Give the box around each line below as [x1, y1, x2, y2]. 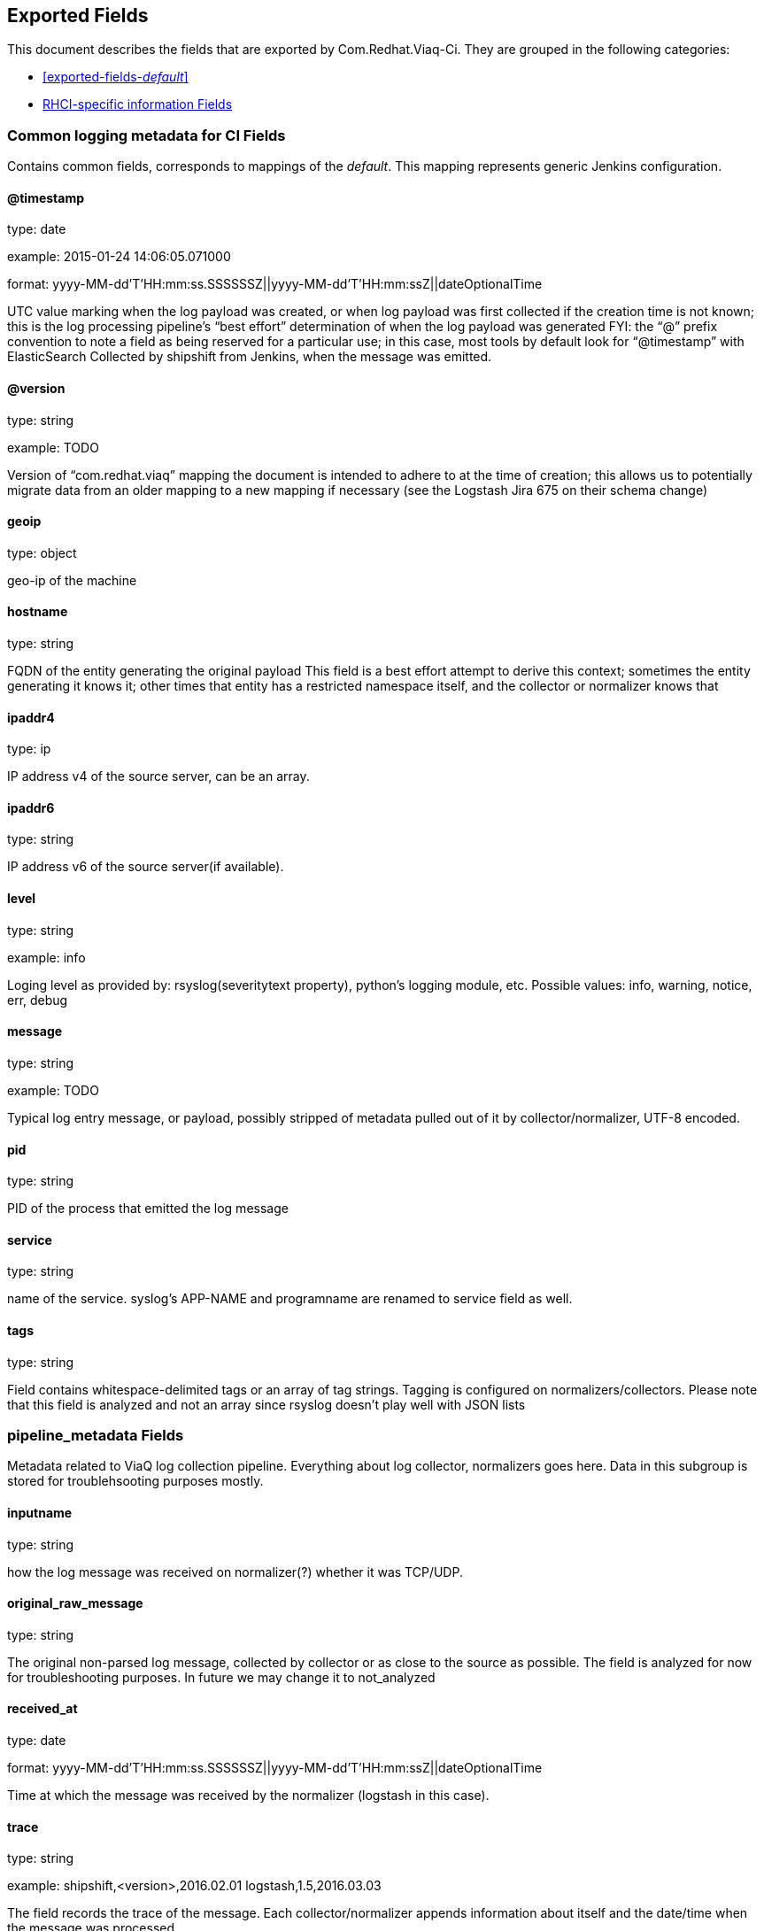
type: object [7, 545, 77, 560]
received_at [7, 1701, 78, 1717]
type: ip [7, 741, 51, 757]
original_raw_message [7, 1595, 143, 1611]
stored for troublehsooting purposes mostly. [7, 1473, 264, 1489]
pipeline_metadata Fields [7, 1425, 184, 1444]
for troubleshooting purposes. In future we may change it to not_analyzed [7, 1669, 436, 1685]
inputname [7, 1504, 73, 1520]
